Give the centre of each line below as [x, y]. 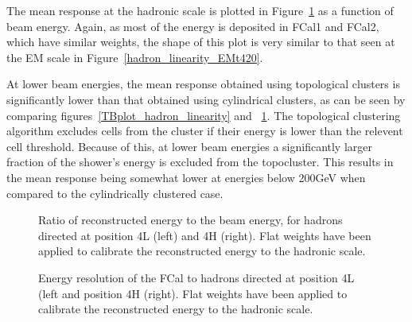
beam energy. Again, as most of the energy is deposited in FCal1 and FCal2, [193, 26]
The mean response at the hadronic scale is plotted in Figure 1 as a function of [200, 10]
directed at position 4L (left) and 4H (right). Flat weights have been [205, 235]
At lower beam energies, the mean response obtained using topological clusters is [203, 84]
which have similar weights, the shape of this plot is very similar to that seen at [201, 42]
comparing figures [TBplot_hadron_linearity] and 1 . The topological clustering [204, 115]
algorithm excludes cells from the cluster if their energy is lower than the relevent [205, 131]
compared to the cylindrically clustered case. [115, 193]
